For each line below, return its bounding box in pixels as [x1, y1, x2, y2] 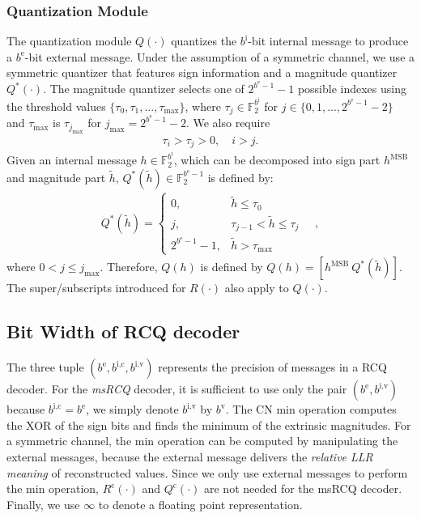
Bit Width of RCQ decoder [6, 319, 240, 344]
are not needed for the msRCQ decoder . [203, 480, 402, 497]
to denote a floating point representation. [98, 495, 303, 512]
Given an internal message [6, 151, 137, 168]
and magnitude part [6, 168, 106, 185]
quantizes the [171, 32, 237, 49]
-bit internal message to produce [248, 32, 409, 49]
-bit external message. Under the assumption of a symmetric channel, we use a [24, 48, 415, 65]
